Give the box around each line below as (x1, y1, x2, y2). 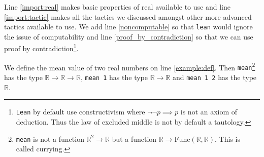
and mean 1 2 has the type (172, 72, 257, 82)
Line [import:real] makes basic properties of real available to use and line (4, 2, 230, 12)
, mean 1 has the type (80, 72, 148, 82)
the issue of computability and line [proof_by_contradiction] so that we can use (4, 31, 253, 42)
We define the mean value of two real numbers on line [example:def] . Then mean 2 (4, 60, 255, 72)
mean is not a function (16, 133, 84, 144)
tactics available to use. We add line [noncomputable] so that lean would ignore (4, 21, 253, 32)
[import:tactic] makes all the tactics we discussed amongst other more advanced (4, 11, 252, 22)
